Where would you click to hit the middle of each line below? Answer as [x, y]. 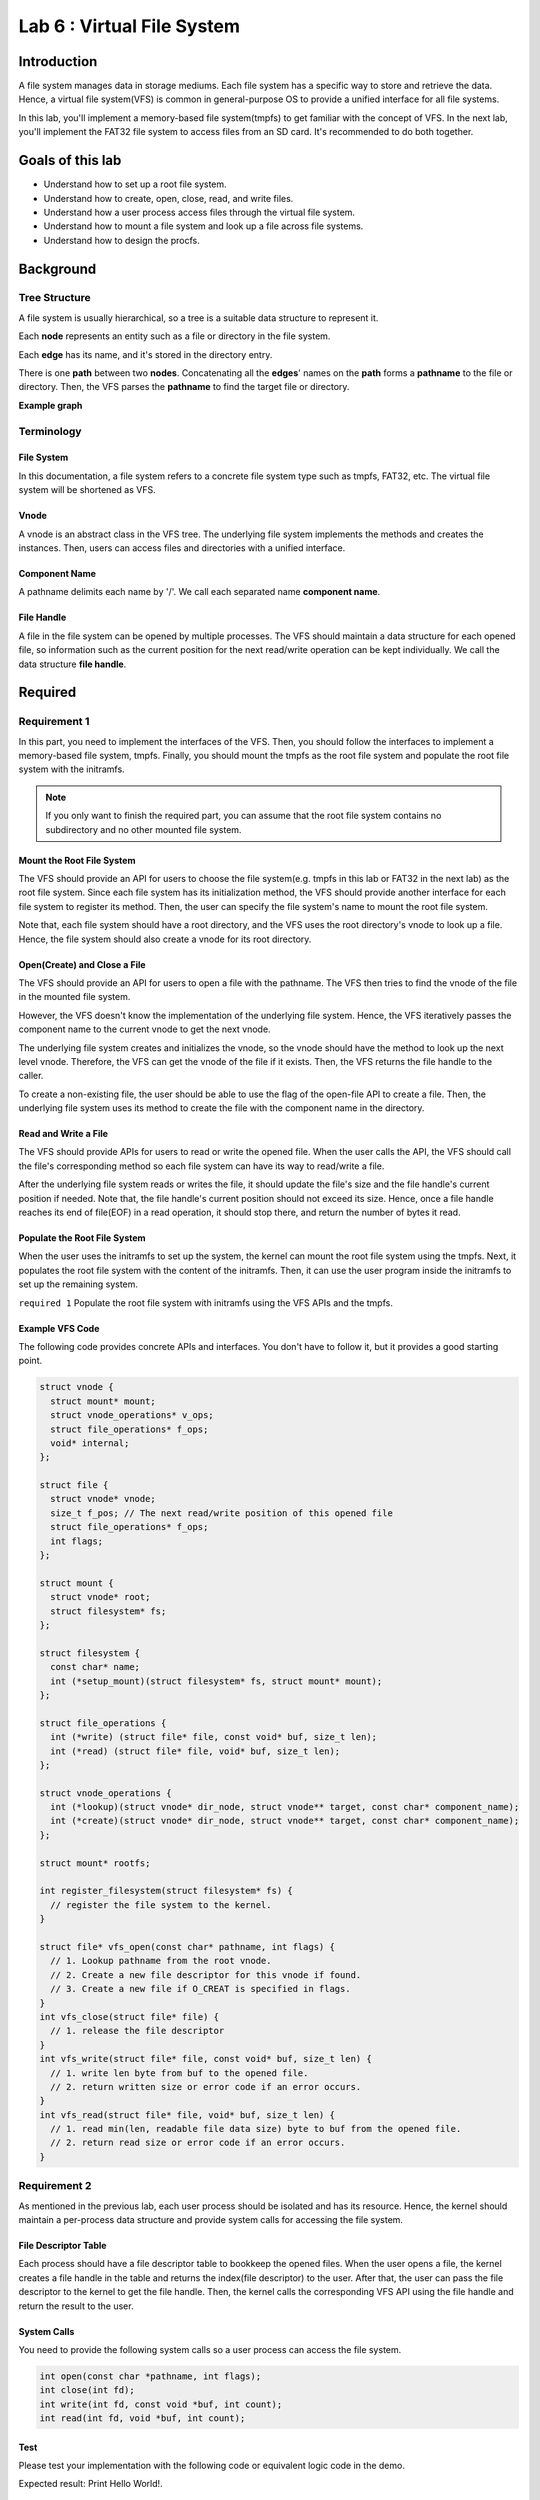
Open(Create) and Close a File [82, 964]
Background [57, 268]
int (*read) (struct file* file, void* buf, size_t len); [195, 1751]
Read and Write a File [63, 1134]
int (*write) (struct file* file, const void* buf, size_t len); [214, 1737]
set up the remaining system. [78, 1284]
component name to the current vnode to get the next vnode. [144, 1029]
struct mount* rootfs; [95, 1863]
